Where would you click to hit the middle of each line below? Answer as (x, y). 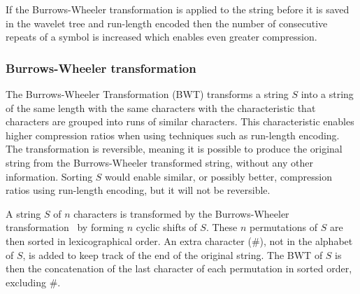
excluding (26, 282)
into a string (327, 94)
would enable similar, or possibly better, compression (218, 176)
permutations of (283, 227)
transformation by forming (65, 227)
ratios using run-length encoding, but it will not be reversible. (138, 190)
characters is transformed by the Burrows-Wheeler (181, 213)
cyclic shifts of (166, 227)
